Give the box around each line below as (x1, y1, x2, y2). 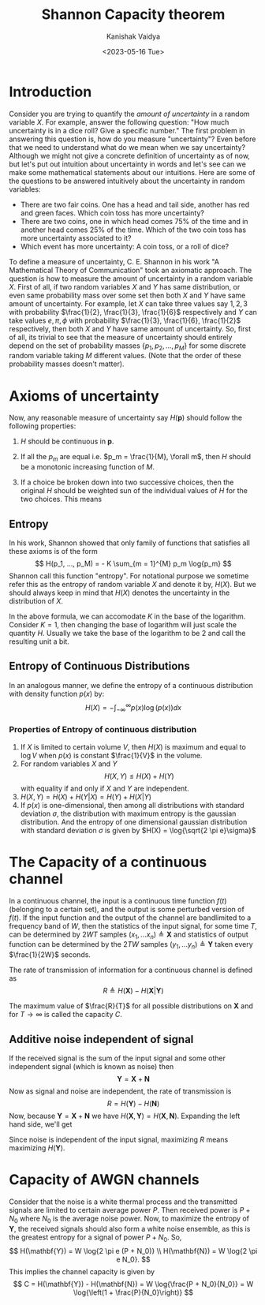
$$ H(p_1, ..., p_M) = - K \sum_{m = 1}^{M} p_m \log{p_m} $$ (35, 559, 232, 569)
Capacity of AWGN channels (9, 1171, 200, 1189)
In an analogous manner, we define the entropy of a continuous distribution (9, 680, 253, 690)
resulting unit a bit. (9, 637, 70, 646)
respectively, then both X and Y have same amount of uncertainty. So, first (9, 323, 252, 333)
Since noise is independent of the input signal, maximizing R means (9, 1135, 229, 1144)
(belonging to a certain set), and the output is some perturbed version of (9, 904, 245, 914)
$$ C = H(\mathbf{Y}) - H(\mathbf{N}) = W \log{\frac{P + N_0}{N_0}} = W (13, 1280, 254, 1289)
